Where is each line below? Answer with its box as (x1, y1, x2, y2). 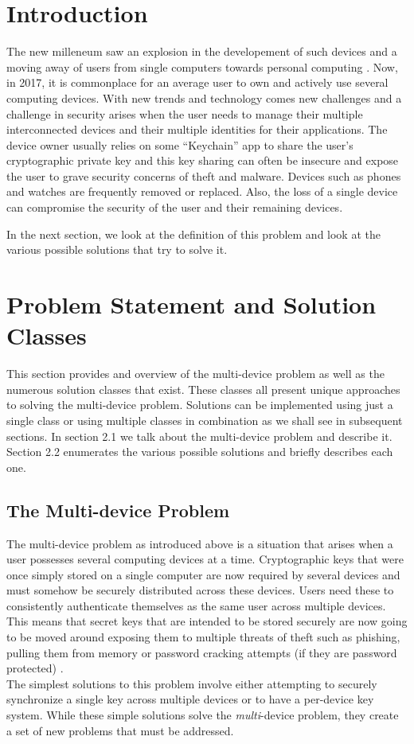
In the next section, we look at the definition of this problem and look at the (6, 225, 381, 242)
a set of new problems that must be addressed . (6, 722, 234, 738)
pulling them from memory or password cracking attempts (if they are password (6, 644, 397, 660)
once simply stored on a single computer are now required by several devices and (6, 566, 400, 582)
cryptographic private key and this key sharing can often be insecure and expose (6, 152, 399, 169)
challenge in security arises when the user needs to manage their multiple (6, 105, 363, 122)
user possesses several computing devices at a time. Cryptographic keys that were (6, 551, 404, 567)
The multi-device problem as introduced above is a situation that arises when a (6, 535, 393, 551)
